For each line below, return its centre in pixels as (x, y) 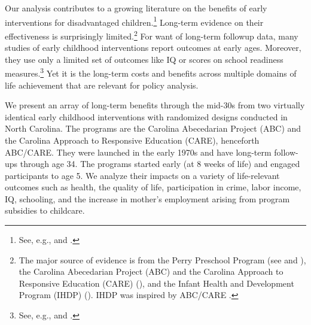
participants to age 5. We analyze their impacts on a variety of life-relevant (142, 175)
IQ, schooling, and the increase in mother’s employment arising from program (147, 198)
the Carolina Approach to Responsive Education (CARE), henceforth (132, 140)
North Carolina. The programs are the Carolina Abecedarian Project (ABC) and (153, 128)
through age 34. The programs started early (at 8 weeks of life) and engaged (160, 164)
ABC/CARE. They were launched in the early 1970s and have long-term (138, 152)
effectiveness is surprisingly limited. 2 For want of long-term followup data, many (152, 35)
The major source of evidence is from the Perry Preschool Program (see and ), (162, 259)
